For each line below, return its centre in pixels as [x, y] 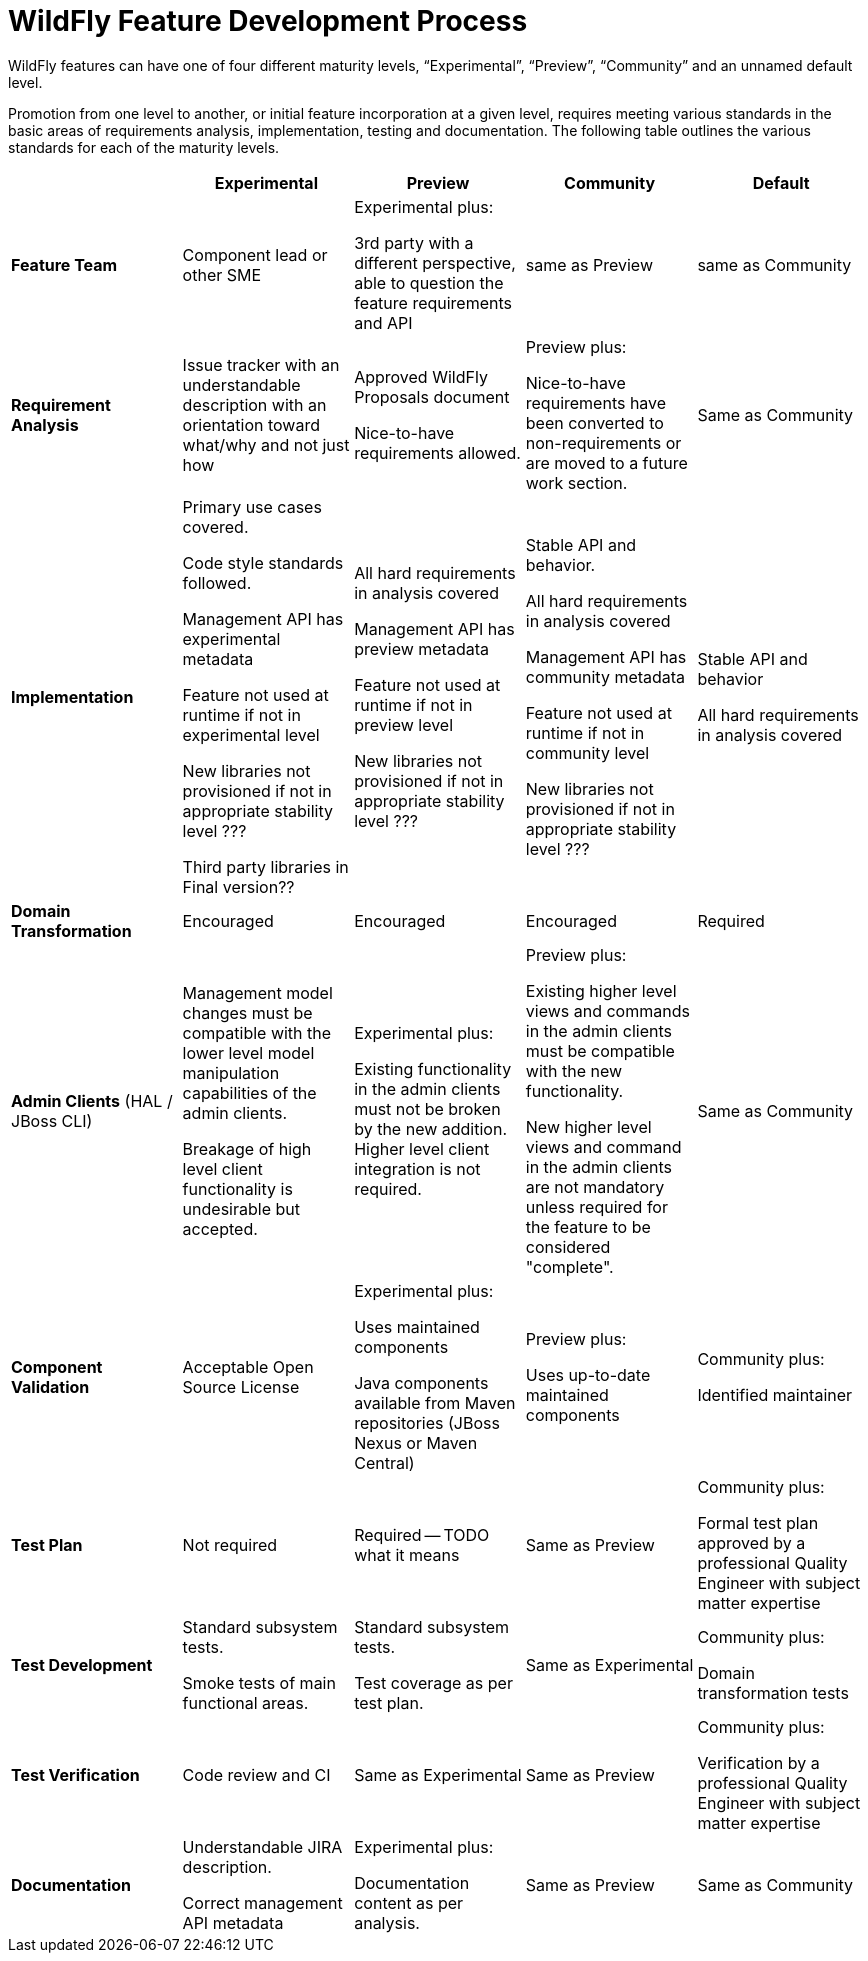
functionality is [237, 1188]
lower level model [248, 1052]
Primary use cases [252, 506]
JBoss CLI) [52, 1120]
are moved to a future [606, 462]
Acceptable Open [248, 1366]
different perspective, [435, 262]
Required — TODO [422, 1534]
